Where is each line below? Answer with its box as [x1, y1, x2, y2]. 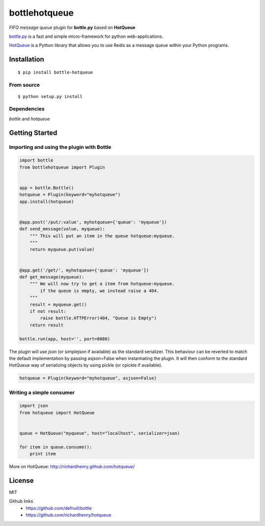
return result [29, 322, 64, 328]
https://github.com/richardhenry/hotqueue [26, 512, 111, 518]
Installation [9, 55, 44, 64]
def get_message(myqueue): [19, 275, 84, 280]
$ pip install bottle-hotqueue [18, 69, 93, 75]
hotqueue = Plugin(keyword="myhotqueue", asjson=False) [19, 376, 157, 381]
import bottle [19, 157, 53, 163]
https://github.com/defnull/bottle [26, 505, 92, 511]
